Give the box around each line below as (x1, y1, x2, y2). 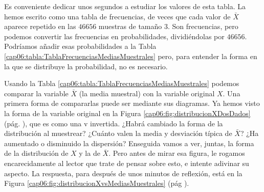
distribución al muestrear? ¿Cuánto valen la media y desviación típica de (4, 128, 232, 139)
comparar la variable (4, 88, 69, 98)
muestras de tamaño (98, 21, 162, 32)
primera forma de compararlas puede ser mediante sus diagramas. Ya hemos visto (4, 98, 260, 108)
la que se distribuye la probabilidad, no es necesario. (4, 61, 168, 71)
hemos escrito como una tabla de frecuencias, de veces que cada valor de (4, 11, 231, 21)
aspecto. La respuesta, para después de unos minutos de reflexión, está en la (4, 168, 243, 178)
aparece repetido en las (4, 21, 76, 32)
